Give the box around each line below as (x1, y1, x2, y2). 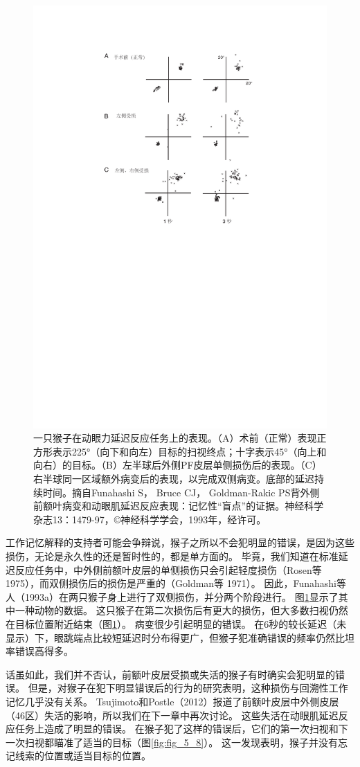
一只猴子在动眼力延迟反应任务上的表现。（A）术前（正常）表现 (33, 431, 317, 445)
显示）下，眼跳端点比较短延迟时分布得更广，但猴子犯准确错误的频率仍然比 (6, 630, 345, 644)
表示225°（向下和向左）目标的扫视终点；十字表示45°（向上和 (52, 444, 327, 458)
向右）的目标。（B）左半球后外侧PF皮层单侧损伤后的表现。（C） (33, 458, 322, 472)
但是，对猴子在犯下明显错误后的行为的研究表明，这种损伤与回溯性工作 (28, 680, 348, 695)
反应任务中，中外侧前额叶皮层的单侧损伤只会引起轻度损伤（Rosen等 (15, 562, 322, 577)
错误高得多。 (15, 644, 73, 658)
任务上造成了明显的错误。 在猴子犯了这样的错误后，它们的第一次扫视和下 (15, 721, 348, 736)
